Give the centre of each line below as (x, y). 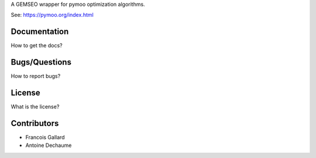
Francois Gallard (45, 138)
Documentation (40, 32)
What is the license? (35, 107)
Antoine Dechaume (49, 145)
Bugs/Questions (41, 62)
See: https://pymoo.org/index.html (52, 15)
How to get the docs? (37, 45)
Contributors (35, 123)
